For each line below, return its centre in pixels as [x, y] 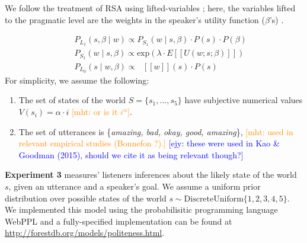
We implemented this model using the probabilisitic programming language [141, 210]
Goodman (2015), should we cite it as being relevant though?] [131, 154]
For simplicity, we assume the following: [77, 80]
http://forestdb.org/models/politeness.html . [85, 233]
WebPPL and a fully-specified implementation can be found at [119, 221]
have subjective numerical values [244, 100]
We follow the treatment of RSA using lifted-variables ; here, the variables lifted [150, 8]
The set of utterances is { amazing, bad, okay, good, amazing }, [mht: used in [156, 131]
